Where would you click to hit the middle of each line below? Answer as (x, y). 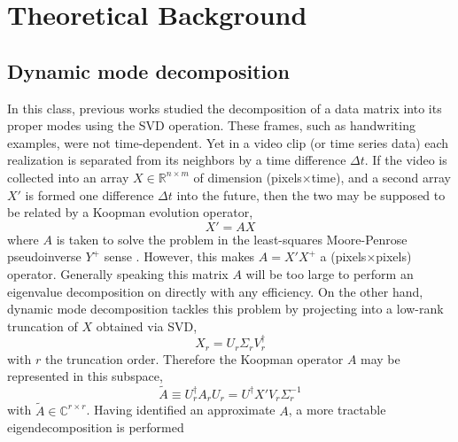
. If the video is (406, 160)
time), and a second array (381, 177)
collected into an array (68, 177)
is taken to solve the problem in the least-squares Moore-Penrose (232, 239)
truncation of (43, 326)
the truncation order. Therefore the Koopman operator (194, 358)
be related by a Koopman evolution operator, (130, 212)
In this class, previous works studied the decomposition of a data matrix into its (225, 108)
